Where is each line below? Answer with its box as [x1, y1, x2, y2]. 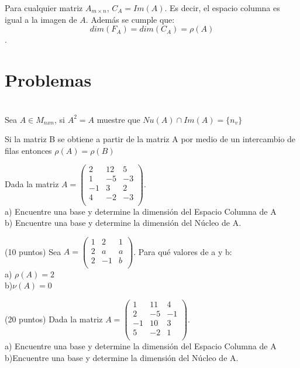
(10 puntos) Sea [5, 245, 61, 257]
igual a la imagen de [5, 13, 77, 25]
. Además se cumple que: [85, 13, 175, 25]
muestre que [96, 113, 140, 125]
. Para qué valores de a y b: [133, 245, 232, 257]
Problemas [5, 67, 92, 91]
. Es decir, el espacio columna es [164, 2, 280, 13]
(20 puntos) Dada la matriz [5, 312, 103, 325]
